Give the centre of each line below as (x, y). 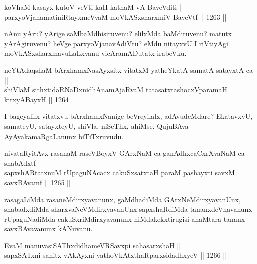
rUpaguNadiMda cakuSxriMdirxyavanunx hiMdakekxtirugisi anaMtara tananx (125, 219)
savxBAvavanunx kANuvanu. (48, 229)
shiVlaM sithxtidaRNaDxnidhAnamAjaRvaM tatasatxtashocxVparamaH (116, 90)
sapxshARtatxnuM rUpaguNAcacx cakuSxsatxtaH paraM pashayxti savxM (120, 172)
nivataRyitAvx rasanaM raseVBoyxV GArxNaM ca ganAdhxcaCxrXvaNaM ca (124, 153)
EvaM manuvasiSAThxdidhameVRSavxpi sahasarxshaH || (93, 245)
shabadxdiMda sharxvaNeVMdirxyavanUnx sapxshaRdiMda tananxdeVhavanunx (128, 209)
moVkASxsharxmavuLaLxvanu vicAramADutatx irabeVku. (95, 53)
